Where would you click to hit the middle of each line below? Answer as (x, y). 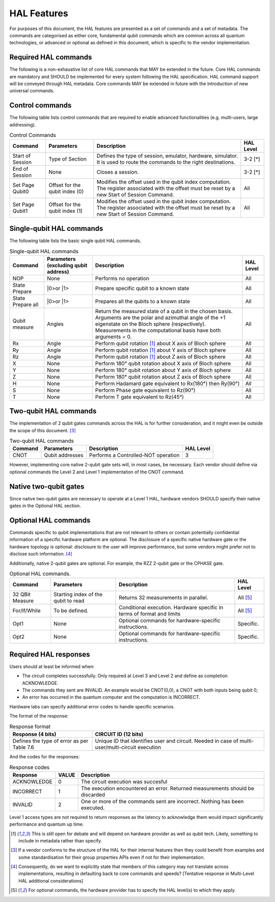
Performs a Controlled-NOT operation (134, 455)
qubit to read (69, 601)
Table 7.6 (23, 747)
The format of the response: (39, 716)
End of (20, 169)
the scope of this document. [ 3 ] (43, 430)
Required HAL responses (50, 654)
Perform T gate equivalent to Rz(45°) (140, 396)
